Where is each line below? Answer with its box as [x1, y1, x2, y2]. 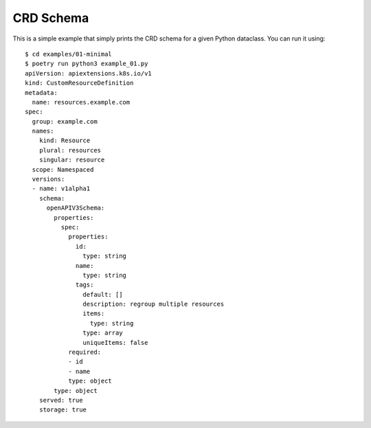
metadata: [25, 89, 58, 96]
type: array [82, 329, 123, 337]
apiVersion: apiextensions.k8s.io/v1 [25, 69, 153, 77]
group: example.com [32, 117, 98, 125]
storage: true [38, 406, 87, 414]
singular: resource [38, 156, 105, 164]
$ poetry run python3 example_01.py [25, 60, 148, 68]
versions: [32, 175, 65, 183]
